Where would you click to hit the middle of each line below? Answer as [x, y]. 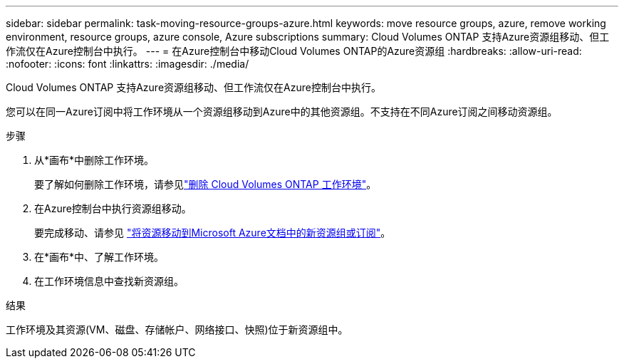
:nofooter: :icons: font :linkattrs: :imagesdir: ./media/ [128, 64]
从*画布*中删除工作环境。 [94, 160]
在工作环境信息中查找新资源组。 [109, 281]
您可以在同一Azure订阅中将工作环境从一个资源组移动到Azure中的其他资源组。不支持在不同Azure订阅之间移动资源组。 [282, 111]
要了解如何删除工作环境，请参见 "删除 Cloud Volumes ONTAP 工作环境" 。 [206, 184]
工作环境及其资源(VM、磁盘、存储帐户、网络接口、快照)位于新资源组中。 [177, 329]
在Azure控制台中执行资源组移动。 [113, 208]
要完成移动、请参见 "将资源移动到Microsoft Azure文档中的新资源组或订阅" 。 [213, 233]
